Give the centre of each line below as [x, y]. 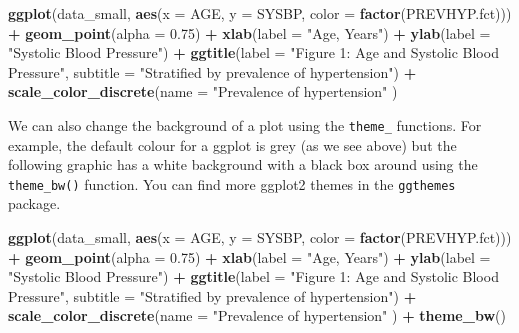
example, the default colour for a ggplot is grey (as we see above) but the [232, 144]
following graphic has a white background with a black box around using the [243, 164]
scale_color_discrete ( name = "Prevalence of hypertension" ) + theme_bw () [257, 315]
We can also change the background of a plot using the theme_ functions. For [245, 124]
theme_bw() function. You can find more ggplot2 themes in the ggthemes [232, 183]
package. [34, 203]
